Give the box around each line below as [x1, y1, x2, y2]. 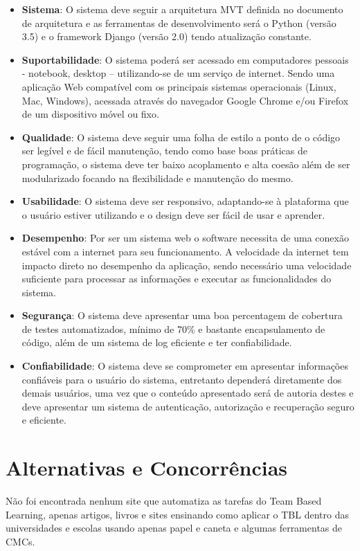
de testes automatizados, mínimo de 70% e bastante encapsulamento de [21, 321, 325, 336]
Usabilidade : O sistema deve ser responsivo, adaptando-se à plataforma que [21, 194, 349, 208]
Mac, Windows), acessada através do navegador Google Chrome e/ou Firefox [21, 93, 349, 107]
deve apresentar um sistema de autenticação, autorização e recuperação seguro [21, 399, 354, 413]
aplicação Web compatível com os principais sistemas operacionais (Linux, [21, 79, 336, 93]
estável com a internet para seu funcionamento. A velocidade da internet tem [21, 244, 349, 258]
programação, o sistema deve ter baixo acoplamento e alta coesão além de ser [21, 156, 350, 171]
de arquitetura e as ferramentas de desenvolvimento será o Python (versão [21, 15, 336, 30]
